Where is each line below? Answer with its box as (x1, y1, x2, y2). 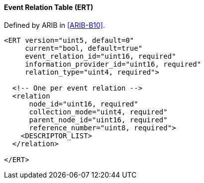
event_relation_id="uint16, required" (25, 52, 176, 60)
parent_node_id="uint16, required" (29, 115, 168, 124)
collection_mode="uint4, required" (29, 107, 168, 116)
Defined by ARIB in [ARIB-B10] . (4, 20, 105, 29)
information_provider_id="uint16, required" (25, 60, 202, 68)
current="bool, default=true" (25, 44, 143, 52)
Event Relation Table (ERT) (4, 3, 94, 11)
